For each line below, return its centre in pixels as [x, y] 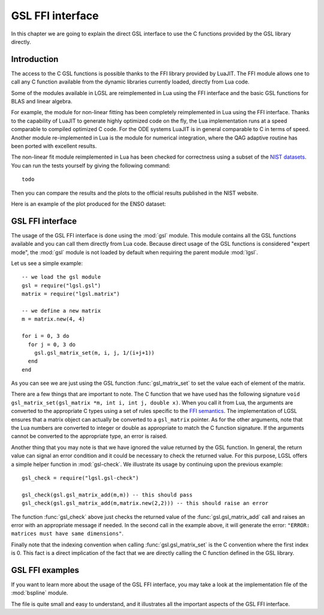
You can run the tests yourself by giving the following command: [91, 165]
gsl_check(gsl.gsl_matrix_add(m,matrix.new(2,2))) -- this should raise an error [145, 503]
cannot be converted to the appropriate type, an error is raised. [89, 436]
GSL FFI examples [45, 570]
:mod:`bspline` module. [40, 593]
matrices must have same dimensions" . [67, 534]
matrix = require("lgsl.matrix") [71, 294]
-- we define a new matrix [61, 311]
